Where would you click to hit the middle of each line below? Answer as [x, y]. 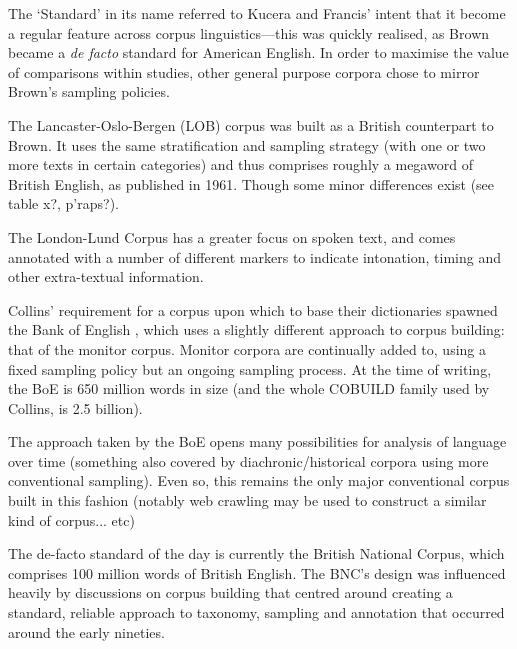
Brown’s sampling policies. [89, 91]
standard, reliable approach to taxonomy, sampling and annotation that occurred [256, 612]
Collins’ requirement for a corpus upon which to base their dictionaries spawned [253, 309]
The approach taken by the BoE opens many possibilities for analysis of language [257, 441]
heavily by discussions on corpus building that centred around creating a [230, 592]
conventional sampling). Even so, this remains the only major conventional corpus [259, 480]
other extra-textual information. [106, 276]
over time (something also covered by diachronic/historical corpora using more [248, 460]
